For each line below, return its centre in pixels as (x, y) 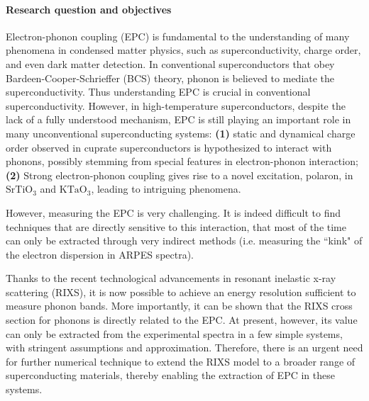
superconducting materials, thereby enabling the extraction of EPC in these (170, 375)
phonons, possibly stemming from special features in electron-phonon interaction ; (182, 161)
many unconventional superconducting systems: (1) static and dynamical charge (181, 133)
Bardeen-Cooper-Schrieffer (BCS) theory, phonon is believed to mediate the (170, 78)
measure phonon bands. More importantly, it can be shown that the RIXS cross (179, 306)
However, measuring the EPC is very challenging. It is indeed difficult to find (174, 212)
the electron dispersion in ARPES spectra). (100, 254)
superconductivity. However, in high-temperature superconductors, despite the (176, 105)
